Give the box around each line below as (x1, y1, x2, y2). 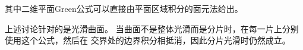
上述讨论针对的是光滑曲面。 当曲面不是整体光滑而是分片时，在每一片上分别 (5, 22, 299, 35)
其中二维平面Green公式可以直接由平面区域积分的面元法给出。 (5, 2, 243, 14)
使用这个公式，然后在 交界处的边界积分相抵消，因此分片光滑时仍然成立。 (5, 34, 291, 46)
